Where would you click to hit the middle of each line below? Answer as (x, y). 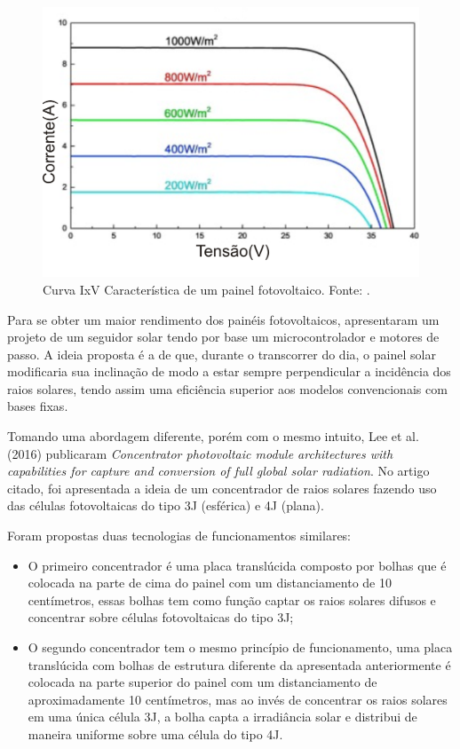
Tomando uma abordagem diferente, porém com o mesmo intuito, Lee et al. (213, 436)
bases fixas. (38, 406)
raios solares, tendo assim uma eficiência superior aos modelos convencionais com (227, 388)
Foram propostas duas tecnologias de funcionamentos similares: (179, 536)
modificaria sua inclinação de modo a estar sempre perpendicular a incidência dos (229, 371)
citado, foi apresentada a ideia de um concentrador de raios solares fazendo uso (222, 488)
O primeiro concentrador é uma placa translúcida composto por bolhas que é (237, 565)
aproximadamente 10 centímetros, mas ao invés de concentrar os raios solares (238, 699)
